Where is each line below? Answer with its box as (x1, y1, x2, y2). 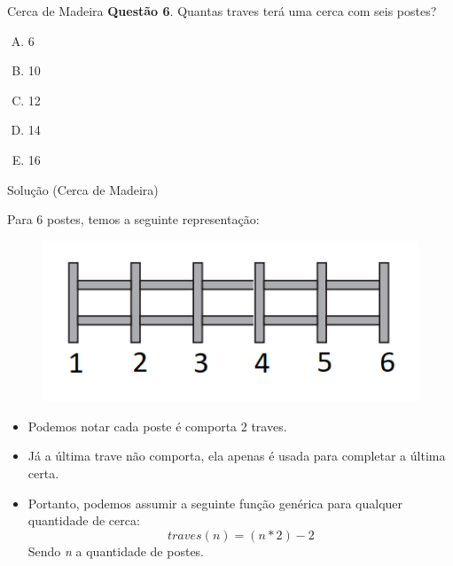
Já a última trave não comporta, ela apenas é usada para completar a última (27, 446, 446, 465)
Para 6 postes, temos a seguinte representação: (7, 210, 260, 229)
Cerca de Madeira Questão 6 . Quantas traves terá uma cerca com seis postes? (7, 2, 437, 19)
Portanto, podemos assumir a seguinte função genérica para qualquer (27, 493, 403, 512)
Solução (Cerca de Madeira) (7, 180, 159, 198)
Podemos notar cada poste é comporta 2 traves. (27, 416, 287, 435)
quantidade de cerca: (27, 511, 140, 530)
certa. (27, 463, 59, 482)
